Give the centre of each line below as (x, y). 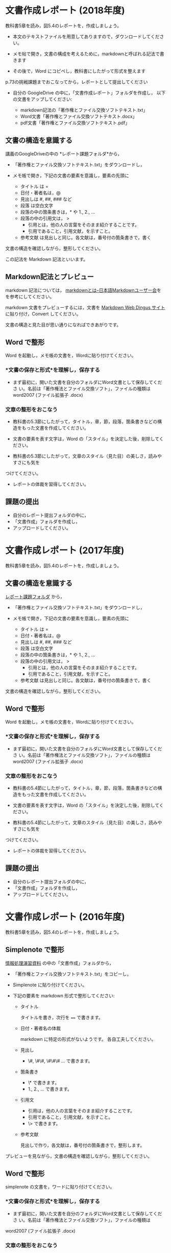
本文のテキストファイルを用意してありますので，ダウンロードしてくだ (86, 36)
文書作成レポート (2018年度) (65, 10)
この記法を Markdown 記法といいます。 (47, 259)
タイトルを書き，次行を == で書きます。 (62, 1017)
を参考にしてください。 (30, 297)
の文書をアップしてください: (42, 99)
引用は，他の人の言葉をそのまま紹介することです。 (81, 1110)
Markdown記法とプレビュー (50, 277)
